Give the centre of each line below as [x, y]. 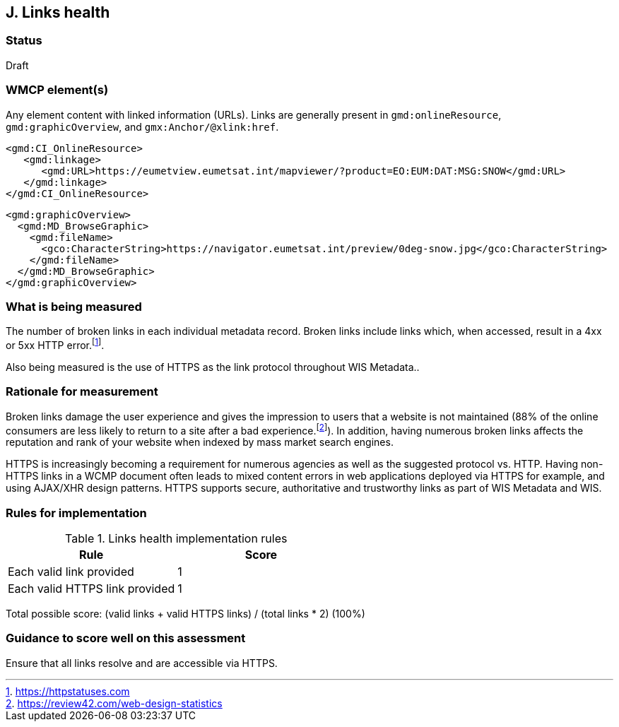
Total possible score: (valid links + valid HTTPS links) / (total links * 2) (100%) [185, 614]
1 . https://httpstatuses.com [68, 691]
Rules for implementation [76, 513]
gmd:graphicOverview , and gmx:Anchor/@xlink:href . [142, 126]
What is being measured [74, 306]
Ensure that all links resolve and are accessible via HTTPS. [142, 663]
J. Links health [58, 12]
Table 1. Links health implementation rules [176, 539]
